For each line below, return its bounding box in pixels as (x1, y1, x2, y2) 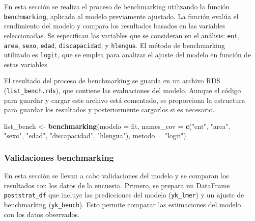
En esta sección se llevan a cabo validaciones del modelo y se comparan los (4, 171, 229, 181)
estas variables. (4, 59, 49, 69)
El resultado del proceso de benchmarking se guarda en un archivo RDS (4, 75, 221, 86)
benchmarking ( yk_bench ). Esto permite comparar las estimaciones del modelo (4, 199, 241, 210)
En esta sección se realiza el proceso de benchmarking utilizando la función (4, 1, 230, 11)
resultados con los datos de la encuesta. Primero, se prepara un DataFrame (4, 180, 230, 190)
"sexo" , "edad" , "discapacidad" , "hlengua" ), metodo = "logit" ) (4, 130, 186, 141)
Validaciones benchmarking (4, 151, 114, 163)
